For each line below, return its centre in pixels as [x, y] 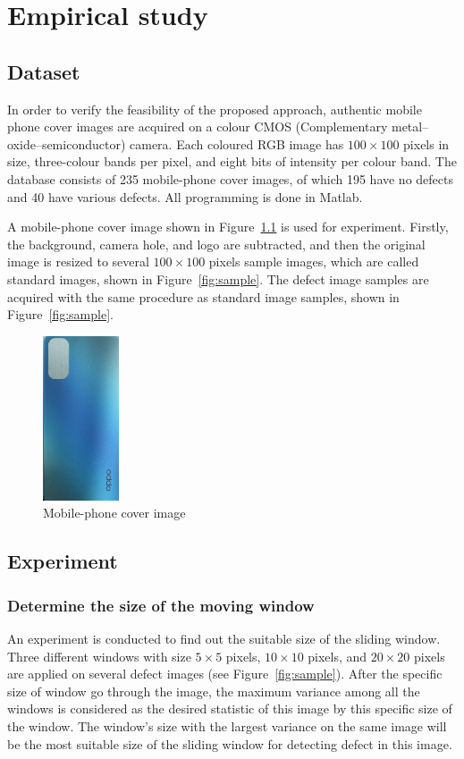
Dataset [44, 71]
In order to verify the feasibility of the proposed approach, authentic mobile [215, 109]
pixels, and [337, 656]
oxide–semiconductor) [67, 143]
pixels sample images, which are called [314, 261]
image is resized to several [78, 261]
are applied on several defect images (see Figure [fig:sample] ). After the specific [225, 674]
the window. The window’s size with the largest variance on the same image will [227, 726]
